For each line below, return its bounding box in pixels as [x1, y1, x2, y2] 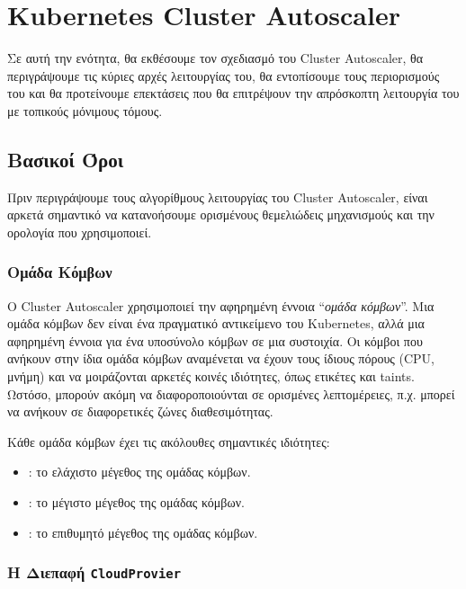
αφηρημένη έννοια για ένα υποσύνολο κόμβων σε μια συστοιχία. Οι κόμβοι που [7, 331, 423, 350]
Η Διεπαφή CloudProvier [7, 561, 182, 584]
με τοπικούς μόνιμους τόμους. [7, 101, 163, 120]
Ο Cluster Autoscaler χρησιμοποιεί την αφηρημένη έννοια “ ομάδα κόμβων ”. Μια [7, 296, 435, 315]
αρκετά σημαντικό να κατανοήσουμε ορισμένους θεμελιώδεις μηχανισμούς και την [7, 205, 435, 224]
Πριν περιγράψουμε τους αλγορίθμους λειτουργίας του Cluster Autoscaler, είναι [7, 187, 428, 206]
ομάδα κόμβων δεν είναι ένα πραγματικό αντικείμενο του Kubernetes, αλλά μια [7, 314, 425, 333]
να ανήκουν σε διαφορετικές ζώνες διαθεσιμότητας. [7, 402, 273, 421]
